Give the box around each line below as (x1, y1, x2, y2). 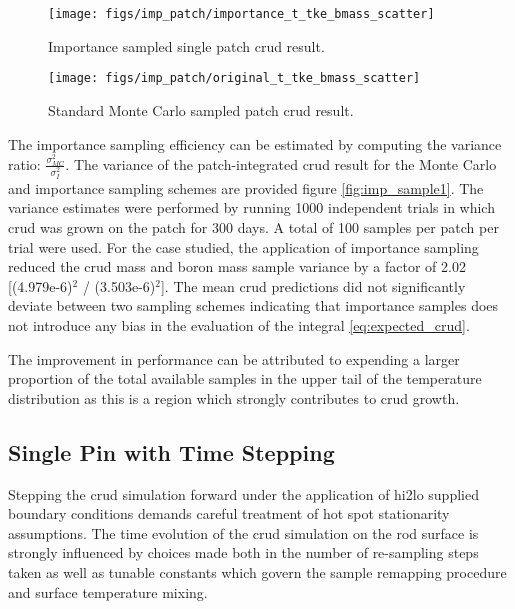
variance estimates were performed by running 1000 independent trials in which (8, 197, 495, 218)
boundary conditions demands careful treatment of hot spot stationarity (8, 503, 450, 524)
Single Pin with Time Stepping (8, 436, 335, 467)
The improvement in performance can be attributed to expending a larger (8, 348, 460, 369)
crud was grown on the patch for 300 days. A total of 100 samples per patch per (8, 217, 499, 238)
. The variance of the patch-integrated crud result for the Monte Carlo (65, 153, 497, 174)
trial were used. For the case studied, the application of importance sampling (8, 236, 479, 257)
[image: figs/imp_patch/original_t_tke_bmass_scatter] (48, 71, 421, 86)
